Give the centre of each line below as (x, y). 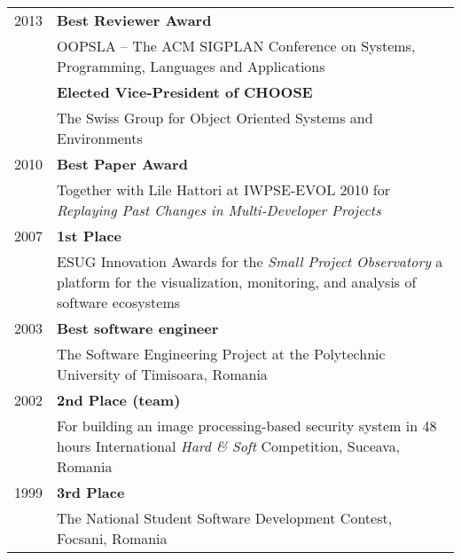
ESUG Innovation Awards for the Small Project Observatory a (250, 261)
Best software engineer (138, 328)
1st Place (89, 236)
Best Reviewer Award (134, 20)
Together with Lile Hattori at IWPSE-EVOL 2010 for (223, 189)
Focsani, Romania (112, 538)
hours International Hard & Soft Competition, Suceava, (229, 446)
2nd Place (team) (119, 400)
